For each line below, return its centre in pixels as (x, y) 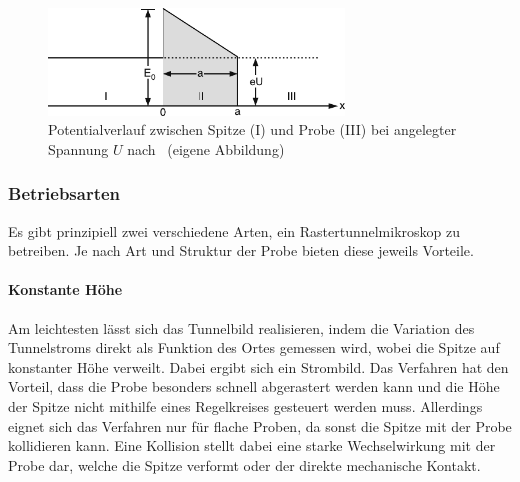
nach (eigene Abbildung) (206, 148)
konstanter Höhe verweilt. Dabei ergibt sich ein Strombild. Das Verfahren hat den (258, 366)
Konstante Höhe (65, 289)
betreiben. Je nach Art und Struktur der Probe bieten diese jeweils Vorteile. (241, 250)
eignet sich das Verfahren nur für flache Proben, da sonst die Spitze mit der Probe (260, 425)
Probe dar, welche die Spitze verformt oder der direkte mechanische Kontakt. (244, 464)
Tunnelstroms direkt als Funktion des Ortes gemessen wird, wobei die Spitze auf (254, 347)
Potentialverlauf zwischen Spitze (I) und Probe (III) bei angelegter (252, 129)
